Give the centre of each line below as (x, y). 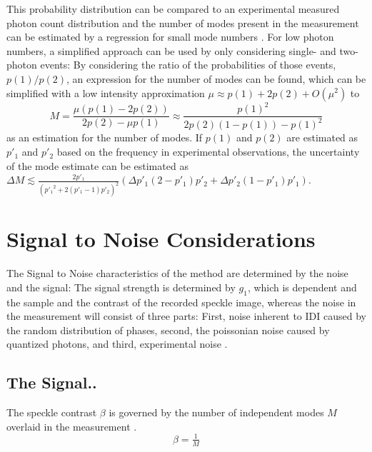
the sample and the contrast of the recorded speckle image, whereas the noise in (181, 302)
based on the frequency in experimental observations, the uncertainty (208, 152)
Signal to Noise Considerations (161, 239)
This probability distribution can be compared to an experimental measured (173, 9)
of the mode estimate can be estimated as (97, 165)
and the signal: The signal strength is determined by (121, 287)
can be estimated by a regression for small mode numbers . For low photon (170, 37)
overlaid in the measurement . (72, 426)
